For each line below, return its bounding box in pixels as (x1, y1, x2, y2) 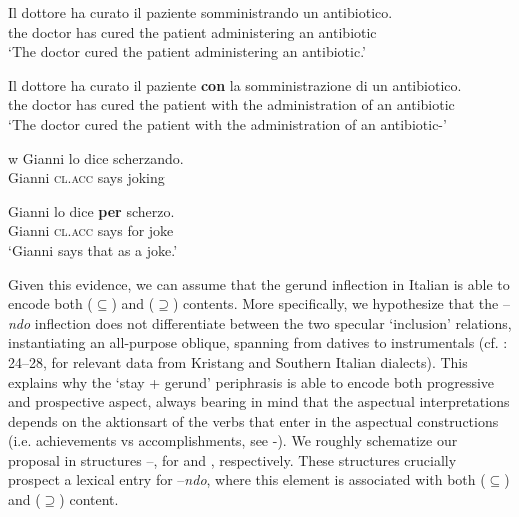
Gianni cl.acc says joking (8, 167, 165, 188)
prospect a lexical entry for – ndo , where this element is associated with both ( (8, 469, 486, 490)
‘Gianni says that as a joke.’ (8, 239, 178, 260)
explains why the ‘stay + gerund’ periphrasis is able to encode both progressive (8, 371, 495, 392)
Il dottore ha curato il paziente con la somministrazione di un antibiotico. (8, 74, 462, 95)
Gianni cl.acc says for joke (8, 220, 174, 241)
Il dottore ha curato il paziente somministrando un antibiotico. (8, 2, 393, 22)
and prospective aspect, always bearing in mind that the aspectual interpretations (8, 391, 510, 412)
